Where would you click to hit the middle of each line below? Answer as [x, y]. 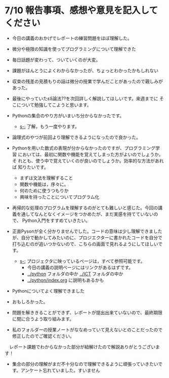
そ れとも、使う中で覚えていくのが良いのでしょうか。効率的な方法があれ [88, 161]
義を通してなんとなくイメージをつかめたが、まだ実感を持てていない [83, 214]
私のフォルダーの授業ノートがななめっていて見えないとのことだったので [87, 329]
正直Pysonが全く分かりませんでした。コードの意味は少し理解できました [87, 231]
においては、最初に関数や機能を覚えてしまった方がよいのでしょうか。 [91, 154]
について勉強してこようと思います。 [54, 105]
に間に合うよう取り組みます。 [43, 319]
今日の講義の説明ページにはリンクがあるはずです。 [80, 267]
